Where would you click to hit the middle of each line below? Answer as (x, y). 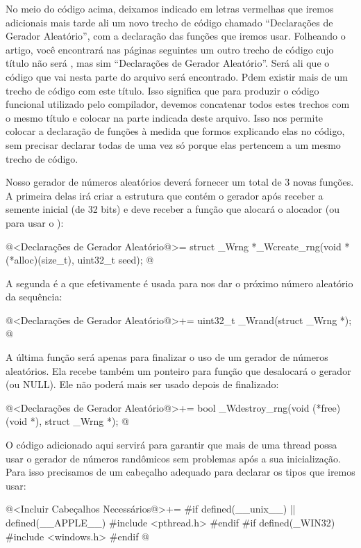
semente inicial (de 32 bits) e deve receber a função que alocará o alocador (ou (173, 209)
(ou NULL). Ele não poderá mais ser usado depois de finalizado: (142, 384)
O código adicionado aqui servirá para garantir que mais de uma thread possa (171, 445)
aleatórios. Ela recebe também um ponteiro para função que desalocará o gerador (178, 370)
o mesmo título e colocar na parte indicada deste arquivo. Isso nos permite (165, 117)
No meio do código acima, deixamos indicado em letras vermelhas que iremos (170, 8)
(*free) (327, 407)
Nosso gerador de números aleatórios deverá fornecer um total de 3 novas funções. (180, 182)
